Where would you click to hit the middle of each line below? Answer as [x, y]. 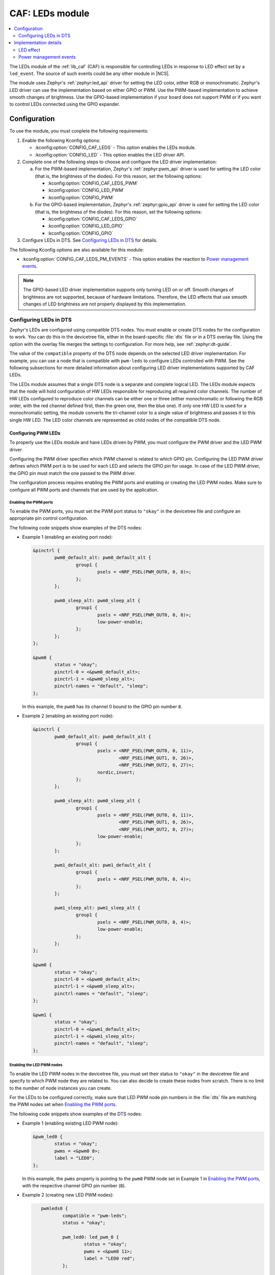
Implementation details [38, 43]
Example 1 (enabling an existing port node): [67, 537]
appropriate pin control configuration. [49, 518]
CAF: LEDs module [49, 13]
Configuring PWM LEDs [35, 433]
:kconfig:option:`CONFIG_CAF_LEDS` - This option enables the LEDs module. [115, 147]
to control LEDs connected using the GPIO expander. [65, 104]
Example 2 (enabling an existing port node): [68, 716]
